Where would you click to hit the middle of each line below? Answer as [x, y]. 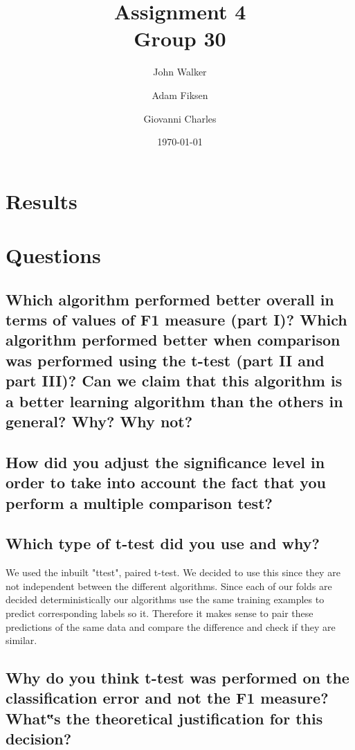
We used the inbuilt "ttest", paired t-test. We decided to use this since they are [173, 572]
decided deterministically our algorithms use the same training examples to [165, 599]
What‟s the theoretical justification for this [164, 718]
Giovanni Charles [180, 118]
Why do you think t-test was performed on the [177, 678]
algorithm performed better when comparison [173, 340]
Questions [53, 255]
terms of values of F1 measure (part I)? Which [176, 320]
